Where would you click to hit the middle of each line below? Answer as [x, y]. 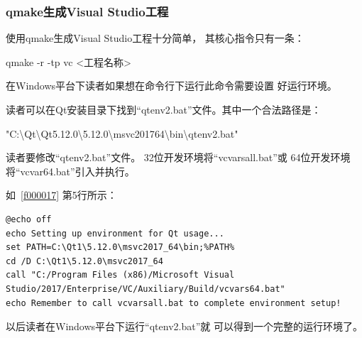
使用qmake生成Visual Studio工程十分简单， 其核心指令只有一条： [155, 38]
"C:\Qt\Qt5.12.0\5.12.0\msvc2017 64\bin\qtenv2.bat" [122, 133]
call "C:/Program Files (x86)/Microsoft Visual [120, 275]
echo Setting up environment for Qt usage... [115, 233]
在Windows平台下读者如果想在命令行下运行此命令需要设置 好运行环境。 [171, 86]
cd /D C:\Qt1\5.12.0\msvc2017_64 [84, 261]
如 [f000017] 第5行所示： [61, 195]
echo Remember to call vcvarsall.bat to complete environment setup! [174, 303]
